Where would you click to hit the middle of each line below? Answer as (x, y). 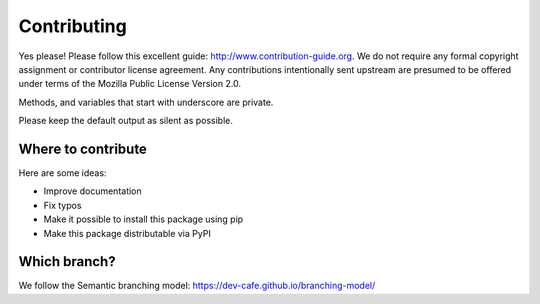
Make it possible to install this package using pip (143, 219)
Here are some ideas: (62, 173)
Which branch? (67, 261)
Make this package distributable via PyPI (127, 233)
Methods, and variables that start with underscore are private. (146, 102)
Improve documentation (92, 191)
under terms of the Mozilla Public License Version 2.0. (130, 84)
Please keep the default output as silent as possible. (126, 121)
